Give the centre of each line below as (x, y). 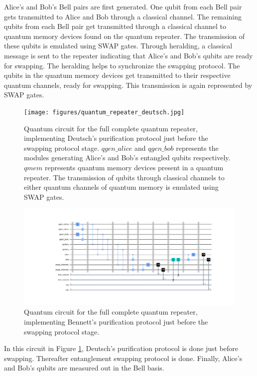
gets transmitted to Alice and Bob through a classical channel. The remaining (123, 16)
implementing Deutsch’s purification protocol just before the (116, 138)
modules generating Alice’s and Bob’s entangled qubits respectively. (127, 158)
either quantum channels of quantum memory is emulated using (121, 187)
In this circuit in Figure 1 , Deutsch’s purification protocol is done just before (121, 348)
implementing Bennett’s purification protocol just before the (116, 322)
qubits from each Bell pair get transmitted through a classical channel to (115, 26)
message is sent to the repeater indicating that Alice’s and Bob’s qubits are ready (128, 55)
